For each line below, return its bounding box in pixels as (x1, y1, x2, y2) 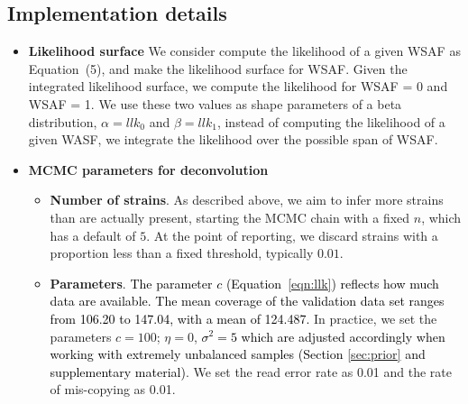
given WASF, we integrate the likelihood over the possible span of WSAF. (28, 130, 438, 149)
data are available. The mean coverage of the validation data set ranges (50, 291, 445, 310)
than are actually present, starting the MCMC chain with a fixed (50, 207, 410, 226)
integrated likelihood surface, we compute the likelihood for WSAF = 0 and (28, 77, 448, 96)
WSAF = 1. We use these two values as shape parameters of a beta (28, 94, 402, 113)
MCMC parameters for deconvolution (28, 160, 269, 179)
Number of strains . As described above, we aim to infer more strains (50, 190, 444, 209)
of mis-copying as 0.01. (50, 380, 176, 399)
